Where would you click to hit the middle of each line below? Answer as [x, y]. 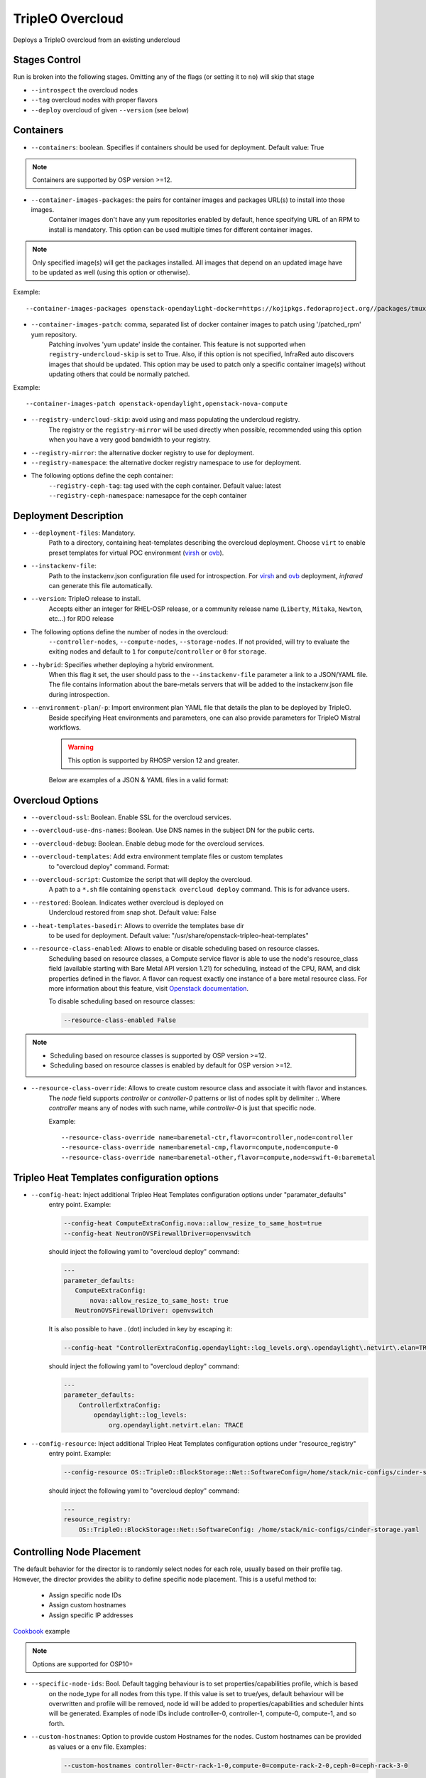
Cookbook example [42, 1631]
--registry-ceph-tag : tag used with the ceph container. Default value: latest [165, 485]
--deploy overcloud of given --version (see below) [110, 110]
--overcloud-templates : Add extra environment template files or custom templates [157, 856]
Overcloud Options [56, 800]
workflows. [65, 728]
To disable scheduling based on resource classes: [122, 1001]
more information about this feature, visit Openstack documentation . [148, 988]
